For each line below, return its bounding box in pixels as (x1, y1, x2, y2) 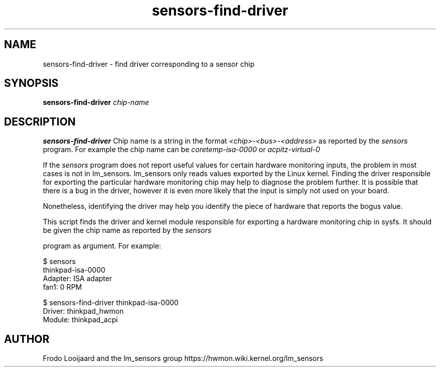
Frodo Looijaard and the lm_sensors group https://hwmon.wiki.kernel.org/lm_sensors (43, 354, 323, 363)
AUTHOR (4, 332, 50, 345)
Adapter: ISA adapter (43, 274, 112, 283)
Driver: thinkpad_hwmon (43, 307, 124, 316)
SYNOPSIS (4, 77, 59, 90)
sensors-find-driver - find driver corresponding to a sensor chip (43, 59, 255, 68)
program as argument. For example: (43, 241, 161, 251)
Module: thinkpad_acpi (43, 315, 118, 324)
